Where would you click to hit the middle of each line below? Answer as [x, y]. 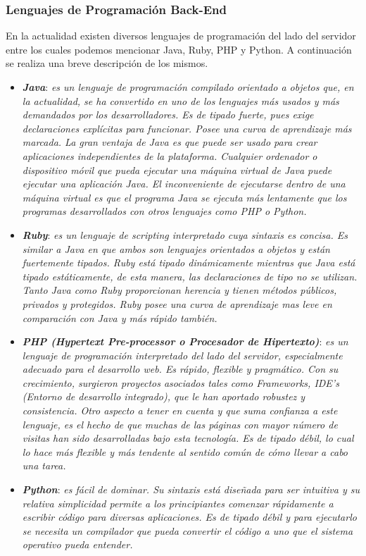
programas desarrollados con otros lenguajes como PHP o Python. [164, 211]
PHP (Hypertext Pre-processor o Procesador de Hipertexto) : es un [185, 341]
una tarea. [44, 465]
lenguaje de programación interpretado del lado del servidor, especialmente [182, 355]
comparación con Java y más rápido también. [120, 317]
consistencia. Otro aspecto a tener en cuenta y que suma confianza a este [180, 410]
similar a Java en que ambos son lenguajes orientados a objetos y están [176, 248]
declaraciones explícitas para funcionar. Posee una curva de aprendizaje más [187, 128]
